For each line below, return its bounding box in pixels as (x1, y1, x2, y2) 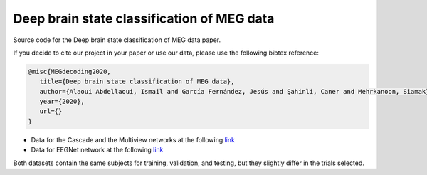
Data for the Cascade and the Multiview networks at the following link (31, 135, 235, 144)
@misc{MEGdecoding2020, (28, 68, 112, 75)
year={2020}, (39, 97, 85, 106)
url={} (39, 107, 63, 115)
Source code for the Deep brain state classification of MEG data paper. (13, 36, 221, 44)
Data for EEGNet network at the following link (31, 146, 164, 154)
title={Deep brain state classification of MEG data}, (39, 78, 235, 85)
